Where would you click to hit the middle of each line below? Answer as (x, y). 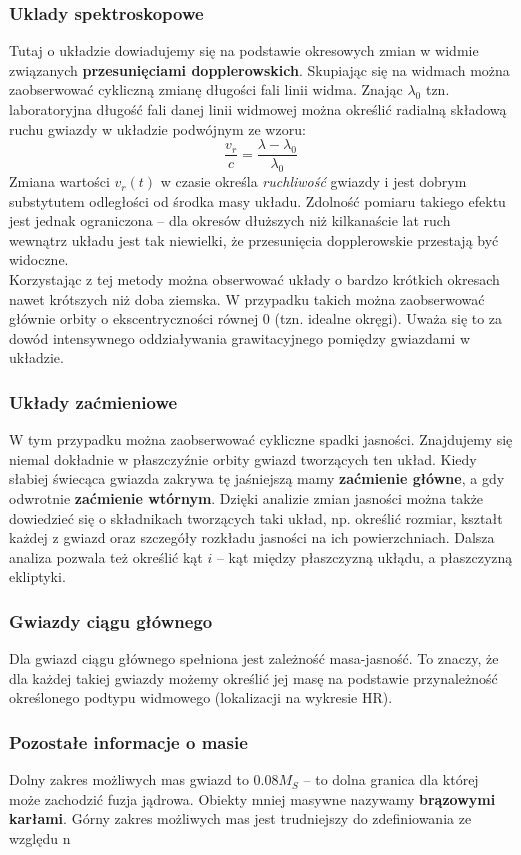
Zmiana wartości (59, 181)
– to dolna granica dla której (391, 779)
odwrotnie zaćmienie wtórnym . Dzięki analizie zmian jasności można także (246, 497)
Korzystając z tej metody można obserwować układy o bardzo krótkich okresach (254, 279)
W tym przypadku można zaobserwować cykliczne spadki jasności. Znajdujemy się (261, 439)
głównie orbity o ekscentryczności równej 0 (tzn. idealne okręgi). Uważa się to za (256, 318)
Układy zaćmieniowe (93, 401)
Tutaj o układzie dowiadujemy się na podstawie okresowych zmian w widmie (244, 50)
